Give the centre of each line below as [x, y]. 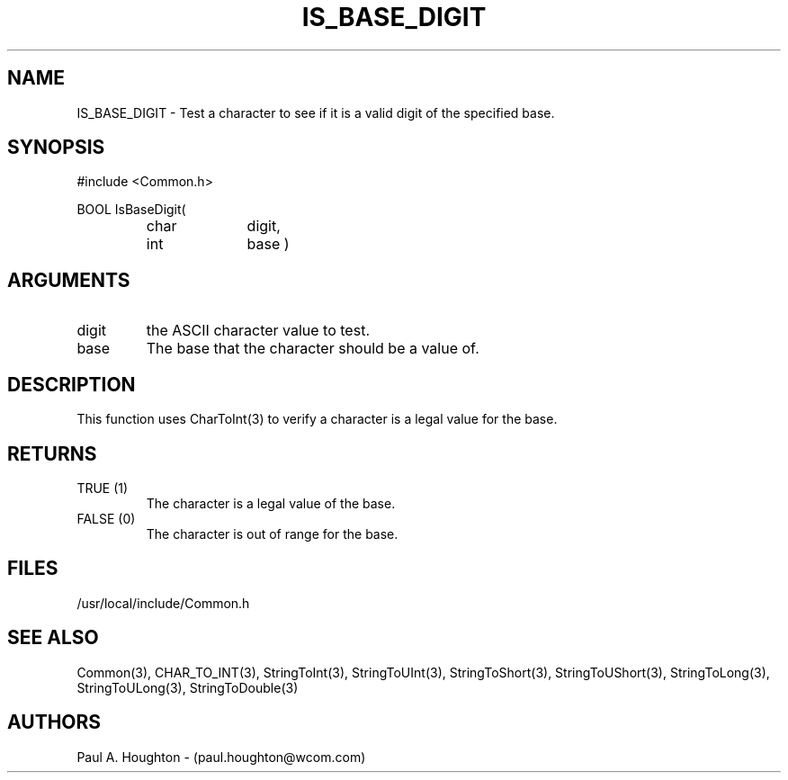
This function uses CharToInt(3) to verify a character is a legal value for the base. [317, 419]
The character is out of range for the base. [272, 533]
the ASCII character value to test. [258, 331]
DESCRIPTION [72, 384]
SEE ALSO [53, 638]
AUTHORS [54, 722]
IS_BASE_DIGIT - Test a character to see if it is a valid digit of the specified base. [316, 112]
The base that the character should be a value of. [313, 349]
